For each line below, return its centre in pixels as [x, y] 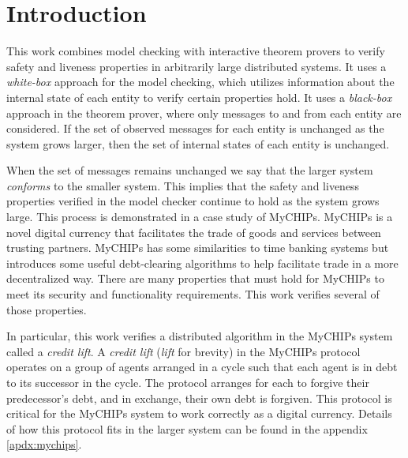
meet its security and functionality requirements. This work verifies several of [193, 294]
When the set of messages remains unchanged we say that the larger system [190, 170]
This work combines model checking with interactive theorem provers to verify [196, 51]
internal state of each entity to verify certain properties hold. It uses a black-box [199, 97]
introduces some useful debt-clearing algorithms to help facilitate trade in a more [202, 263]
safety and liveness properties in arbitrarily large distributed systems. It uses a [197, 66]
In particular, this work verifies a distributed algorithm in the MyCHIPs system [200, 336]
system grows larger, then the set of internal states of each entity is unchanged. [198, 143]
